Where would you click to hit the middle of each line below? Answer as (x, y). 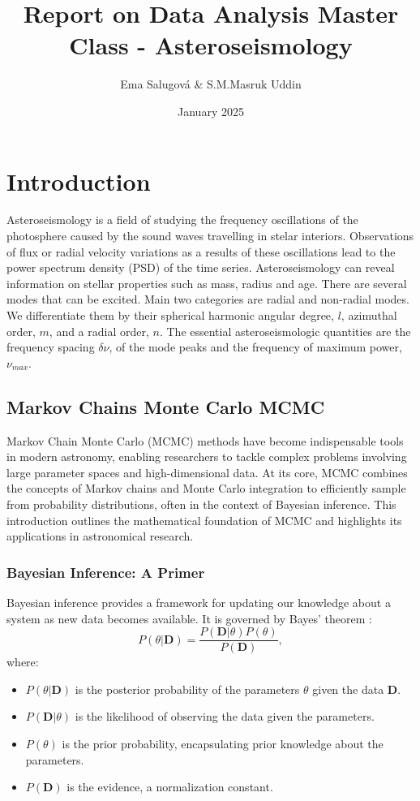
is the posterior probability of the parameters (187, 689)
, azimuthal (369, 315)
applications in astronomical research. (100, 536)
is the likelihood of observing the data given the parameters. (225, 716)
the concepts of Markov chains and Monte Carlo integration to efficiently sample (206, 488)
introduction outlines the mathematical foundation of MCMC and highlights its (204, 520)
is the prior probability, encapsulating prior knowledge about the (223, 743)
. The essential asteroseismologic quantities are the (285, 331)
